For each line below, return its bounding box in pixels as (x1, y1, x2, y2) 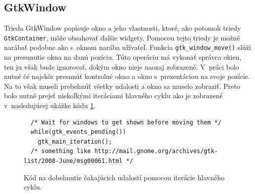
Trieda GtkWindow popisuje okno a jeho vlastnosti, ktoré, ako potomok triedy (4, 23, 241, 33)
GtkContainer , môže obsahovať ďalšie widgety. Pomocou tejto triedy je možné (4, 32, 240, 42)
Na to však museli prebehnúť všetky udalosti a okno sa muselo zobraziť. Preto (4, 80, 240, 91)
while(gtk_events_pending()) (31, 128, 126, 136)
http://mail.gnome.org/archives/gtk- (94, 148, 218, 155)
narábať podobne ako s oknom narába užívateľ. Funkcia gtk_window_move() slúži (4, 42, 251, 52)
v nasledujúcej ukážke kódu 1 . (4, 100, 96, 111)
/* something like (31, 148, 91, 155)
